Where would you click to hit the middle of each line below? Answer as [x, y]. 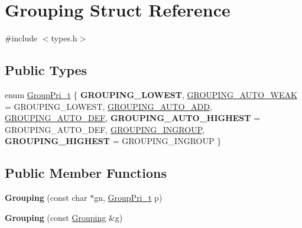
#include [21, 38]
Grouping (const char [46, 198]
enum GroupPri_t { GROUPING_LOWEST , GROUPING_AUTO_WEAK [151, 94]
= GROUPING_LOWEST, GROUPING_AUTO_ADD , [108, 106]
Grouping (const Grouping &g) [64, 217]
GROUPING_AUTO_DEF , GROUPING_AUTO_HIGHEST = [133, 118]
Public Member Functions [86, 173]
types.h [64, 38]
